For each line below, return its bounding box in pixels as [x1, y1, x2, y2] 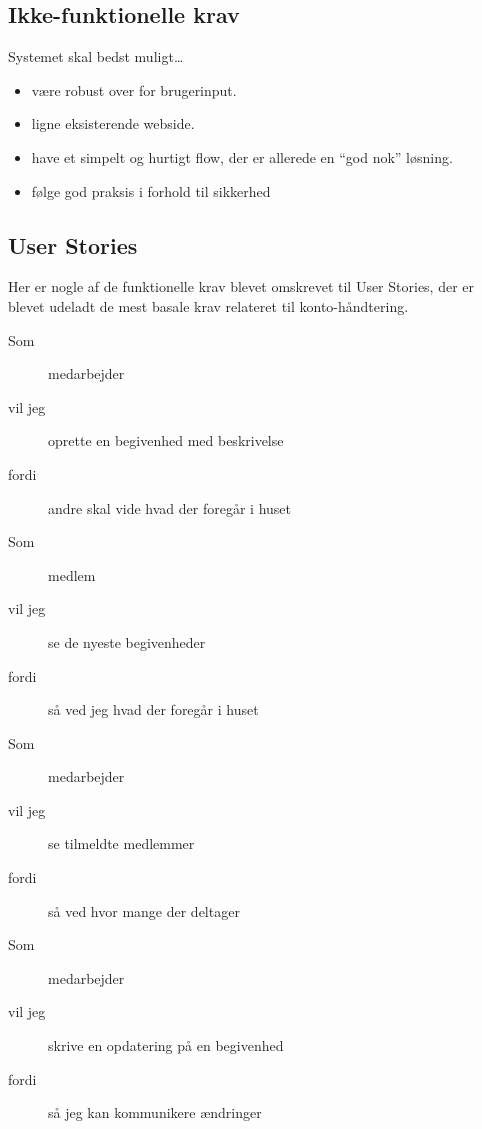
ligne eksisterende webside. [31, 113, 195, 134]
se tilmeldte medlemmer [48, 833, 195, 854]
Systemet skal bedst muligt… [8, 46, 184, 67]
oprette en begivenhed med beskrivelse [48, 430, 284, 451]
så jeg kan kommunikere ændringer [48, 1102, 262, 1123]
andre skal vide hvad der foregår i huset [48, 497, 291, 518]
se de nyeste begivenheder [48, 631, 206, 652]
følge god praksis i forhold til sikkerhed [31, 180, 271, 201]
